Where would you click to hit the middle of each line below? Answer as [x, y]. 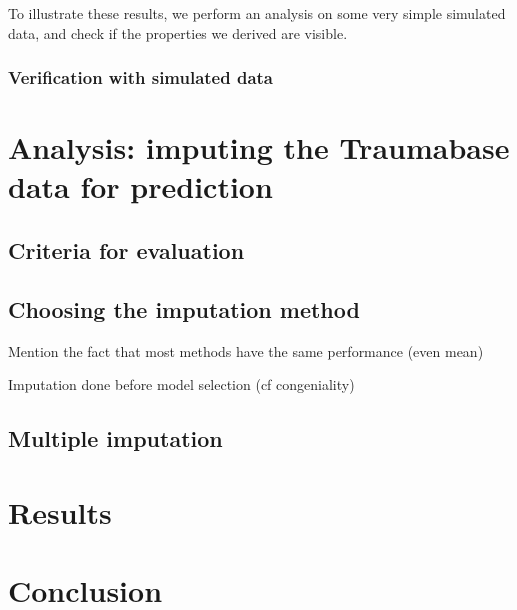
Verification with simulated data [141, 77]
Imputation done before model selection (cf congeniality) [181, 384]
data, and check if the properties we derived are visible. [178, 32]
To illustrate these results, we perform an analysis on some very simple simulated [257, 13]
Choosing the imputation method [184, 308]
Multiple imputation [115, 438]
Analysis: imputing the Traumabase [259, 147]
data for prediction [140, 186]
